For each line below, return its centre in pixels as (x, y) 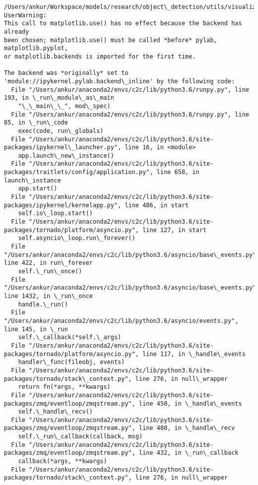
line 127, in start (175, 230)
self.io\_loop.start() (55, 213)
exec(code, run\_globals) (61, 131)
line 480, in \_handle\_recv (187, 428)
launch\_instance (32, 180)
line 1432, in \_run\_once (48, 296)
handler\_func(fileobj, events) (71, 362)
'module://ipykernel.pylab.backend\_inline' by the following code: (120, 81)
